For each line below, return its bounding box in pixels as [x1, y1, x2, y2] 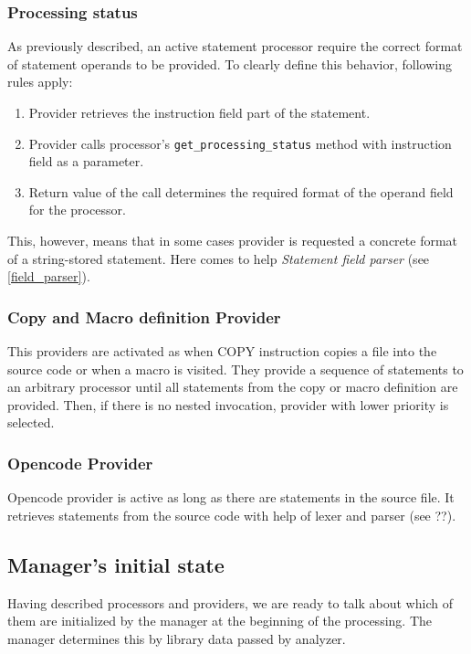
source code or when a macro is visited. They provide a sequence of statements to [7, 359, 464, 378]
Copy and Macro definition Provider [7, 305, 281, 328]
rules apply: [7, 72, 73, 91]
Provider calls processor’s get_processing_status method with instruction [28, 133, 452, 153]
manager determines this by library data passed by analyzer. [7, 628, 346, 648]
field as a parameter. [28, 152, 144, 171]
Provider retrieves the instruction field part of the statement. [28, 103, 371, 121]
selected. [7, 413, 55, 432]
